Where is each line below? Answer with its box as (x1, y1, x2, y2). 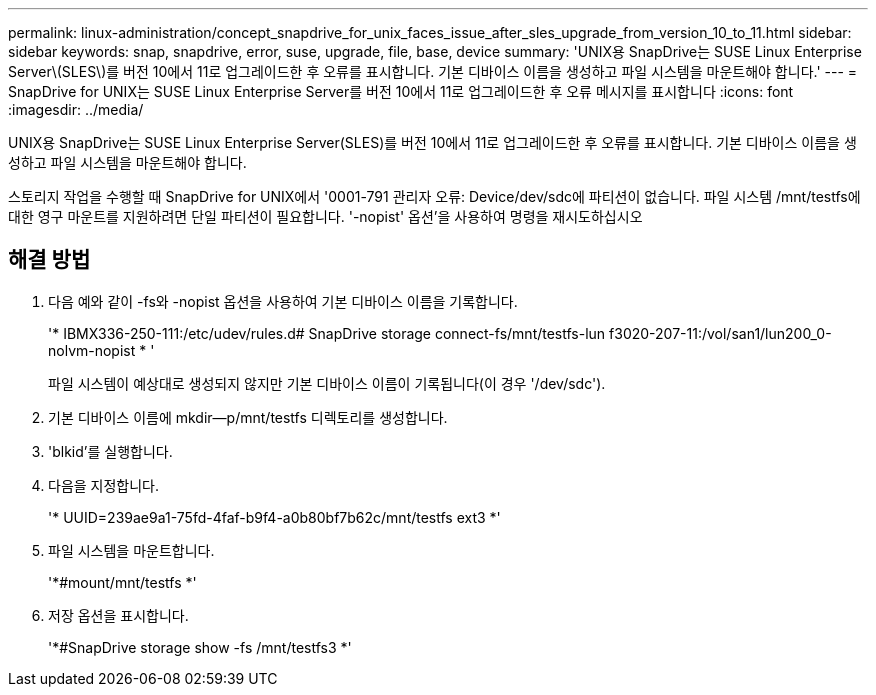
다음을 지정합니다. (48, 476, 160, 494)
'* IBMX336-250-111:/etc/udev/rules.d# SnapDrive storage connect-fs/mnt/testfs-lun (48, 324, 606, 342)
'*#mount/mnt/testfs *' (48, 573, 197, 591)
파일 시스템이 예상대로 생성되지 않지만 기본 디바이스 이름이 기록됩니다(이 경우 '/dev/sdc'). (48, 374, 606, 392)
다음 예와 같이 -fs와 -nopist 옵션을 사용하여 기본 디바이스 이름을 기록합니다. (48, 292, 518, 310)
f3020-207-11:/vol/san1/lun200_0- (609, 324, 832, 342)
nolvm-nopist (48, 341, 136, 359)
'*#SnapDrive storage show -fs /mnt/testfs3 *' (48, 638, 352, 656)
